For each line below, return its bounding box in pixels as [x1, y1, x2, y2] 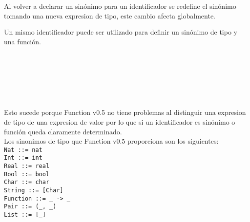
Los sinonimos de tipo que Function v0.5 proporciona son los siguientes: [4, 136, 219, 146]
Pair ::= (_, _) [4, 203, 57, 210]
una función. [4, 36, 41, 46]
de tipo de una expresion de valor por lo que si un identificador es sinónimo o [4, 116, 235, 127]
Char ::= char [4, 179, 50, 186]
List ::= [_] [4, 211, 46, 218]
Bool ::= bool [4, 170, 50, 178]
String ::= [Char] [4, 187, 63, 194]
